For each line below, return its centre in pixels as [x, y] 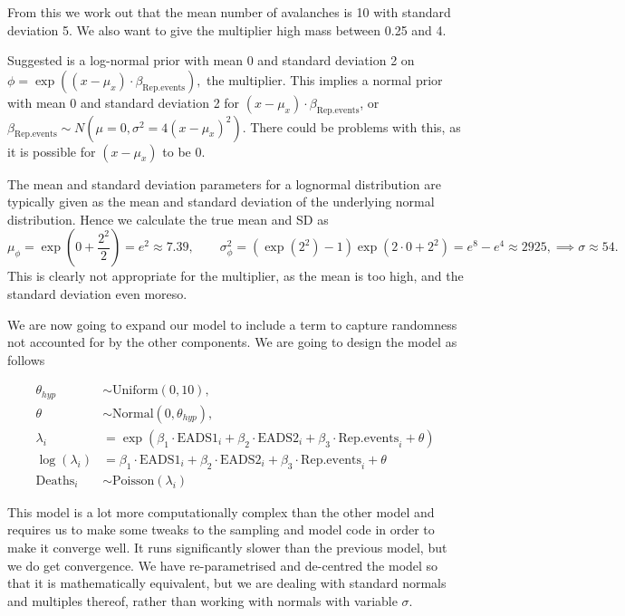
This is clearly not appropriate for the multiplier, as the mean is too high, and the [236, 276]
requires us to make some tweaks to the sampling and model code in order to [221, 529]
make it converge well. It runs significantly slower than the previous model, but [227, 547]
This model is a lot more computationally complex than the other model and [221, 511]
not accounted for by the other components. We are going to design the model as [232, 342]
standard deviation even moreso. [97, 293]
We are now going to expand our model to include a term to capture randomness [232, 324]
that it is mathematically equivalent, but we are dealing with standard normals [227, 583]
